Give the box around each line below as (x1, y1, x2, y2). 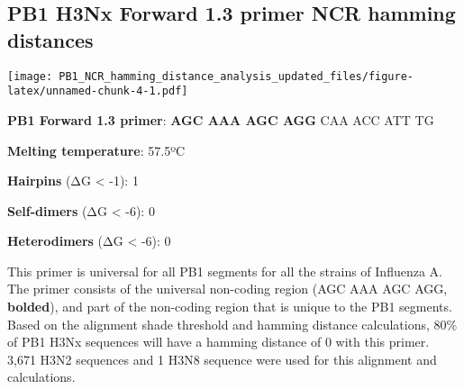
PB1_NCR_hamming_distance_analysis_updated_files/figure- (59, 69, 414, 83)
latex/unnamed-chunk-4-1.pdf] (7, 85, 188, 98)
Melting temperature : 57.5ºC (7, 140, 186, 159)
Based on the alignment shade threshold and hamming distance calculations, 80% (7, 314, 458, 333)
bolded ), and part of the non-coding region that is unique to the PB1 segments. (7, 297, 452, 316)
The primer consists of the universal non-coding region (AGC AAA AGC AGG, (7, 279, 448, 298)
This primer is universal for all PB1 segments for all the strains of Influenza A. (7, 261, 442, 280)
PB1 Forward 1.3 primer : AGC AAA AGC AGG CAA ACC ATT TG (7, 110, 434, 129)
